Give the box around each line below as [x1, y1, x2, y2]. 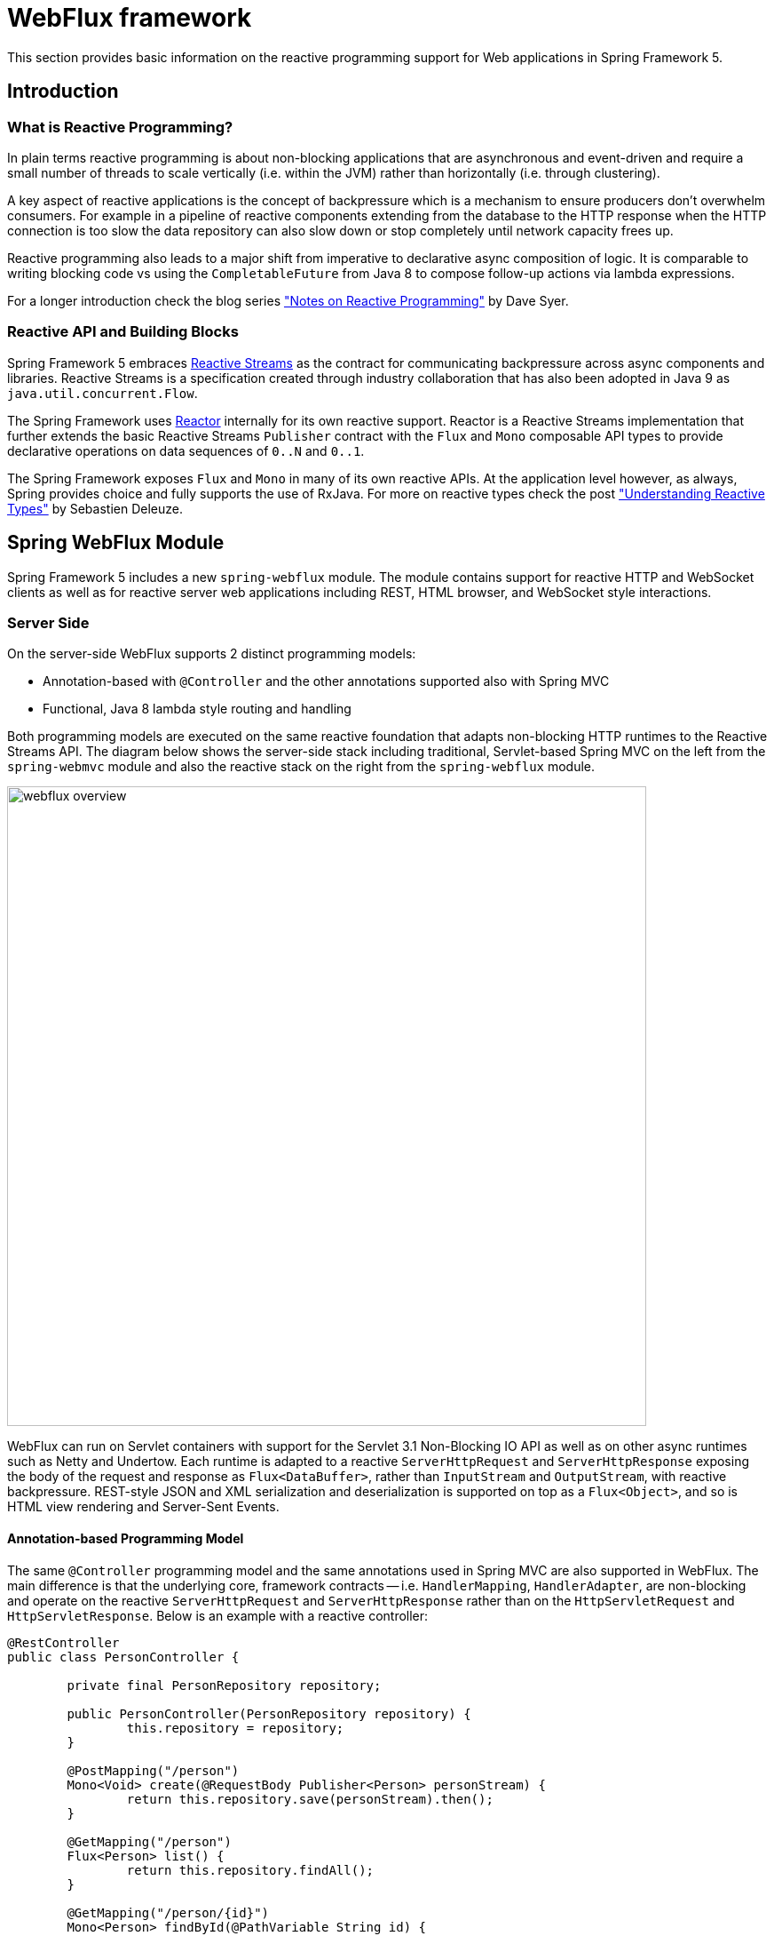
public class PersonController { [7, 1649, 240, 1664]
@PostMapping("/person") [67, 1763, 240, 1778]
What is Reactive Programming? [7, 117, 233, 136]
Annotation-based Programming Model [7, 1530, 244, 1546]
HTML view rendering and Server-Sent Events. [7, 1499, 280, 1515]
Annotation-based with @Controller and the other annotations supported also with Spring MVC [43, 673, 610, 689]
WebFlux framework [7, 3, 252, 33]
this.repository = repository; [126, 1720, 344, 1735]
